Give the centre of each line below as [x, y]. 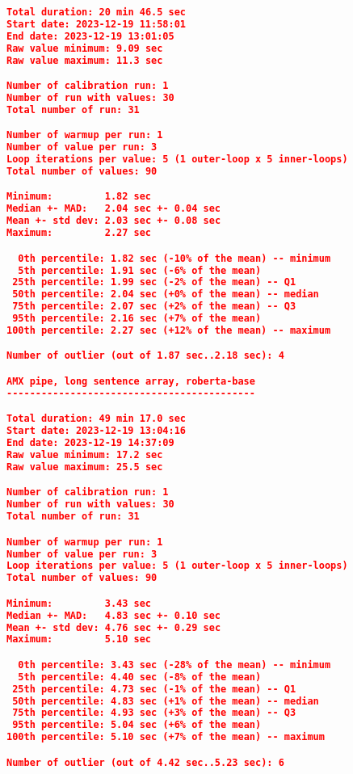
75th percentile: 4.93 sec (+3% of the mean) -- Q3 [154, 713]
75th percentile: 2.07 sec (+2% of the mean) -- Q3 [154, 307]
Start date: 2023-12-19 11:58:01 [96, 24]
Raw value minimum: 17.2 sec [85, 454]
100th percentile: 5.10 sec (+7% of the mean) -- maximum [166, 737]
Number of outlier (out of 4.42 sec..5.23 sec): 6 [145, 762]
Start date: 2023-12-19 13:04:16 [96, 431]
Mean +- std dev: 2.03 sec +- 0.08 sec [114, 221]
